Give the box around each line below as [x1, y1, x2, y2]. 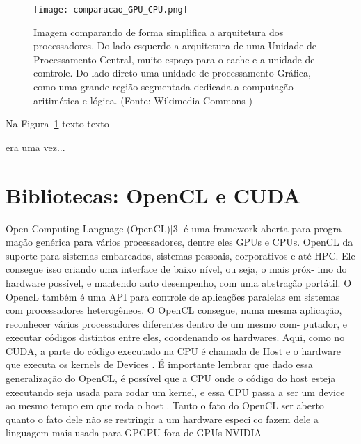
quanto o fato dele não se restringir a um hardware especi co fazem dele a [6, 411, 319, 426]
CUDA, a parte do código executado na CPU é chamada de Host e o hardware [6, 343, 341, 358]
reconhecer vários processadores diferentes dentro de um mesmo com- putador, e [6, 316, 348, 331]
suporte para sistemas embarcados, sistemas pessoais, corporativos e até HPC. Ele [6, 248, 355, 262]
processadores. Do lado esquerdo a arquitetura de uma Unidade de [33, 38, 317, 53]
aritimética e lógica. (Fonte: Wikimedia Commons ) [33, 93, 252, 107]
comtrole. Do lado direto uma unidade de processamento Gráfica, [33, 65, 311, 80]
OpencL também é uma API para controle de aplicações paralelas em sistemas [6, 289, 340, 303]
